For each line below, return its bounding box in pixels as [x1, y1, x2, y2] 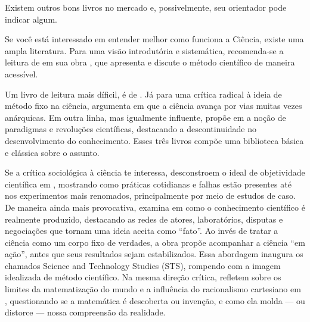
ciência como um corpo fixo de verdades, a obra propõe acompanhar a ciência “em [5, 236, 305, 248]
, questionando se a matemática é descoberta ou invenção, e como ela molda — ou [5, 294, 305, 307]
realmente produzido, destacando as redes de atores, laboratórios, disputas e [5, 212, 283, 225]
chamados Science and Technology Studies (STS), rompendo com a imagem [5, 259, 281, 271]
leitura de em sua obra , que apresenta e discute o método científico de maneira [5, 56, 295, 68]
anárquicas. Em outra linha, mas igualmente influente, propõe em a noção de [5, 111, 286, 123]
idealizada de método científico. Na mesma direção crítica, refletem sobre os [5, 271, 281, 283]
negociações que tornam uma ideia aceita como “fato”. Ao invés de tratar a [5, 224, 278, 237]
